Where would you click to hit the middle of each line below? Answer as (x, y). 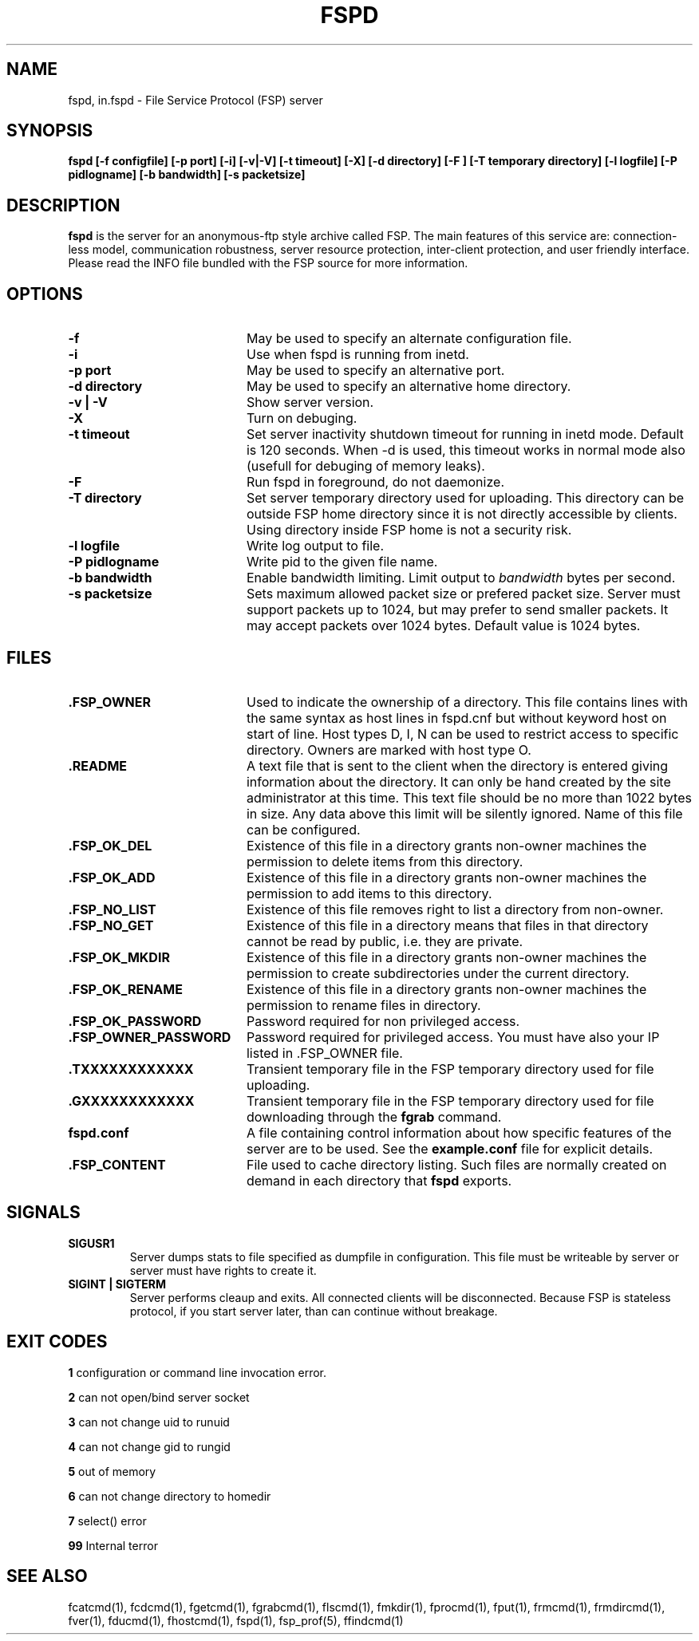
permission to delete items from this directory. (385, 861)
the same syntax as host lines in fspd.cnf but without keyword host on (456, 718)
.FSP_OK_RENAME (125, 989)
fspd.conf (99, 1132)
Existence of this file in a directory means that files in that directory (447, 925)
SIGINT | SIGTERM (117, 1284)
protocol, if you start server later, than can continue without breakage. (314, 1311)
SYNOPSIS (50, 131)
